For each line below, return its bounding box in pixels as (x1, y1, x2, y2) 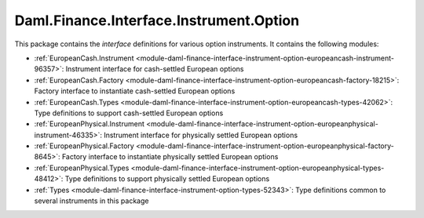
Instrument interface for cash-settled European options (65, 64, 244, 74)
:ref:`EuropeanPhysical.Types (34, 163, 130, 173)
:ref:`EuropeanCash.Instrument (34, 53, 134, 63)
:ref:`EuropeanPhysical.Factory (34, 141, 135, 151)
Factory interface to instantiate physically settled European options (61, 152, 279, 162)
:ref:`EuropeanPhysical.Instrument (34, 119, 145, 129)
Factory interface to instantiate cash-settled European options (34, 86, 236, 96)
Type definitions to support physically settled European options (64, 174, 270, 183)
